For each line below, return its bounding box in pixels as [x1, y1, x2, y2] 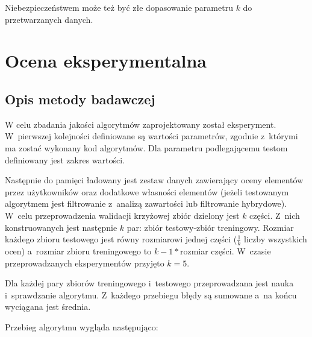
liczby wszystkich [244, 233, 307, 245]
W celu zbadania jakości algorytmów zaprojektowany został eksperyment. [5, 118, 276, 130]
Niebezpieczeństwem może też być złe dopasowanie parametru [5, 1, 233, 13]
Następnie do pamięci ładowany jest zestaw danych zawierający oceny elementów [5, 174, 304, 186]
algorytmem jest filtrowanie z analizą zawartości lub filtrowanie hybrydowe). [5, 197, 287, 210]
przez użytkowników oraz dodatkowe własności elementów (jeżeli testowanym [5, 185, 289, 198]
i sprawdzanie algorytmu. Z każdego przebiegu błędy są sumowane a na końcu [5, 288, 297, 301]
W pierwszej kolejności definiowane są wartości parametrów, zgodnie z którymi [5, 130, 298, 142]
